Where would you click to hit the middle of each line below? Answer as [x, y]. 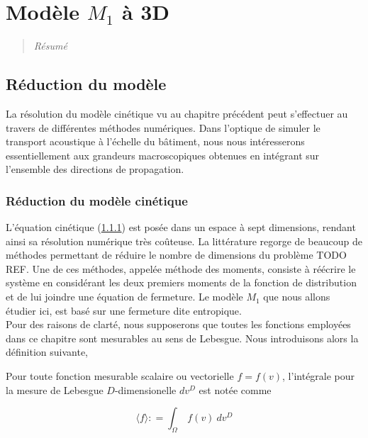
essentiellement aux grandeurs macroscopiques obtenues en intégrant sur [163, 155]
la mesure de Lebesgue [55, 389]
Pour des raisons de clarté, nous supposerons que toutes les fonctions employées [178, 324]
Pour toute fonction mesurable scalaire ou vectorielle [120, 376]
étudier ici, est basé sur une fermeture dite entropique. [124, 310]
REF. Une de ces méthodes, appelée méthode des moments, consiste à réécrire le [181, 268]
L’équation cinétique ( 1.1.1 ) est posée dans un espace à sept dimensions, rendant [181, 227]
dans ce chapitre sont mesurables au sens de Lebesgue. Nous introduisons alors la [182, 338]
